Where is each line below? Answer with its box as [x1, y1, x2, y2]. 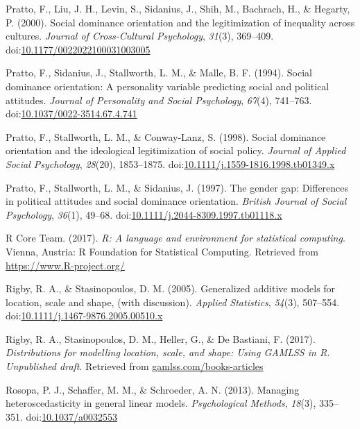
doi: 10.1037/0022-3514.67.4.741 [6, 106, 137, 121]
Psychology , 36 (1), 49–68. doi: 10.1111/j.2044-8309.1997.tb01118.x [6, 207, 282, 221]
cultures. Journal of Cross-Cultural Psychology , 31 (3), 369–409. [6, 28, 274, 43]
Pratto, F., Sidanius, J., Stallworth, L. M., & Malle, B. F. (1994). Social [6, 65, 313, 80]
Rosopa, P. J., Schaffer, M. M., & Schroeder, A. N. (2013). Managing [6, 382, 300, 396]
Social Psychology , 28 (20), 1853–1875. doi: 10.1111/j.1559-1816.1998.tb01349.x [6, 156, 335, 171]
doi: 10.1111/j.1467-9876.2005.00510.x [6, 308, 163, 323]
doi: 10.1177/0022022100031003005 [6, 42, 151, 56]
